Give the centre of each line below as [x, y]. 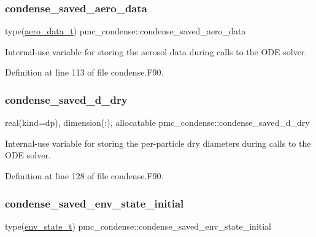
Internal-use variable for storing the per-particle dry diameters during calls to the [158, 143]
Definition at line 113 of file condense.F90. [84, 72]
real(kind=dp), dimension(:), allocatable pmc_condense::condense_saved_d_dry [157, 122]
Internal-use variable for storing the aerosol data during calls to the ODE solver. [156, 51]
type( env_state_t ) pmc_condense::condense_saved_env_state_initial [138, 226]
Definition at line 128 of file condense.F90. [84, 176]
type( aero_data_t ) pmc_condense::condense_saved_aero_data [125, 31]
